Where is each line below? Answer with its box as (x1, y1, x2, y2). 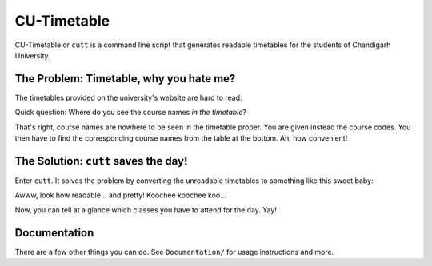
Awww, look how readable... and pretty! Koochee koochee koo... (14, 190, 227, 200)
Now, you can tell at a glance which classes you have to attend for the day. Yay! (14, 204, 278, 215)
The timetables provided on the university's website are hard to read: (14, 93, 243, 102)
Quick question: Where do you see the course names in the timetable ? (14, 108, 247, 117)
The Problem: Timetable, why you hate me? (14, 72, 236, 85)
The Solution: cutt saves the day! (14, 154, 188, 168)
